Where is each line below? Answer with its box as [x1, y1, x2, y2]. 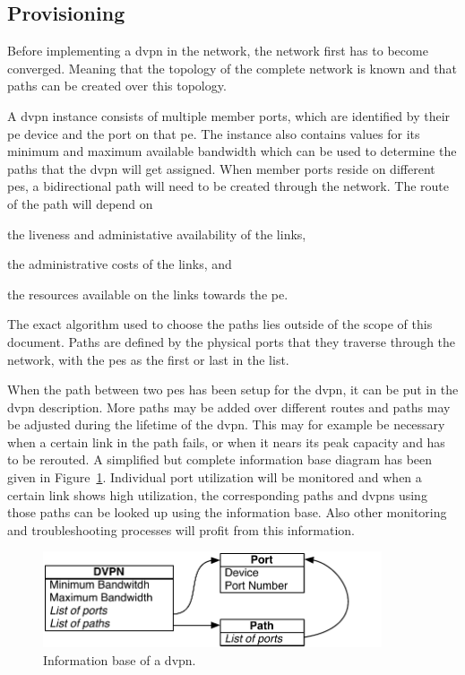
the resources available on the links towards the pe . [7, 284, 288, 303]
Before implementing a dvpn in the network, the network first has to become [7, 41, 428, 60]
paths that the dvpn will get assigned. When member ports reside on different [7, 159, 435, 177]
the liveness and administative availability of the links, [7, 224, 306, 243]
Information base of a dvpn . [43, 650, 196, 669]
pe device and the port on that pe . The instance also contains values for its [7, 124, 420, 143]
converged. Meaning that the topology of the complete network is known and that [7, 58, 457, 77]
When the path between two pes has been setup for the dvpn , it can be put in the [7, 380, 459, 399]
